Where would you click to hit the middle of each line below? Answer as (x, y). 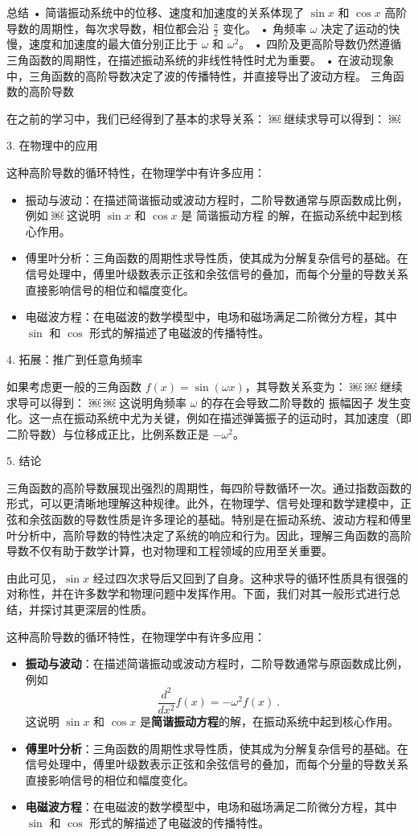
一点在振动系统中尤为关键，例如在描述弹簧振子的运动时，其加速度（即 (225, 418)
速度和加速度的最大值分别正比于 (113, 44)
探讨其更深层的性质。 (96, 609)
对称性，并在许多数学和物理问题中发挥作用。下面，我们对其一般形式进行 (198, 593)
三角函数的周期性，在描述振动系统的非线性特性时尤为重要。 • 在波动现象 (201, 60)
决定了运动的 (355, 28)
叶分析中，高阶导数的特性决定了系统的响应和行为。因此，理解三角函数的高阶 (209, 535)
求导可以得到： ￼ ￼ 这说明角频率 (96, 402)
